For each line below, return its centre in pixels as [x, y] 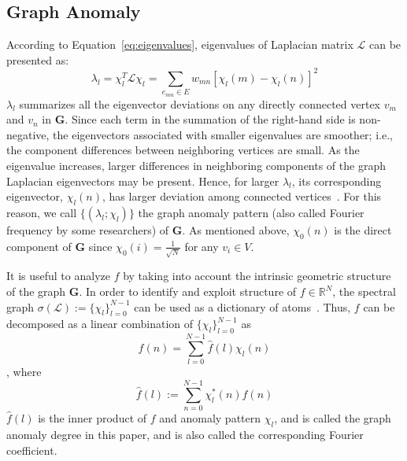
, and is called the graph [333, 418]
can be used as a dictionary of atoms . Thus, [242, 306]
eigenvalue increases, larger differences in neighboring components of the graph [196, 165]
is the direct [363, 229]
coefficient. [32, 450]
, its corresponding [337, 181]
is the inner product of [92, 418]
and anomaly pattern [210, 418]
